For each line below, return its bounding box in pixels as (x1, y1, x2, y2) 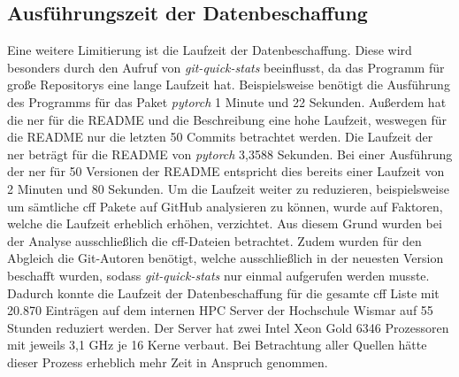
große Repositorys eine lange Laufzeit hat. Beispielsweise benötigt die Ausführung (7, 75, 450, 94)
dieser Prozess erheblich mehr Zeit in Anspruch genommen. (7, 352, 328, 371)
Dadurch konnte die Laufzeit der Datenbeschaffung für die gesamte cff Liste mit (7, 283, 440, 302)
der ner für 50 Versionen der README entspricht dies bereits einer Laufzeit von (7, 162, 445, 181)
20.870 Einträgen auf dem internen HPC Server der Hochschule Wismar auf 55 (7, 301, 433, 319)
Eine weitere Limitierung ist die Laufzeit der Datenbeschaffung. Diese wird (7, 41, 412, 59)
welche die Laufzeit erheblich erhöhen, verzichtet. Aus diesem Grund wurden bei (7, 214, 442, 233)
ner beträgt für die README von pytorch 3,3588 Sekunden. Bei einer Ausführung (7, 144, 453, 163)
